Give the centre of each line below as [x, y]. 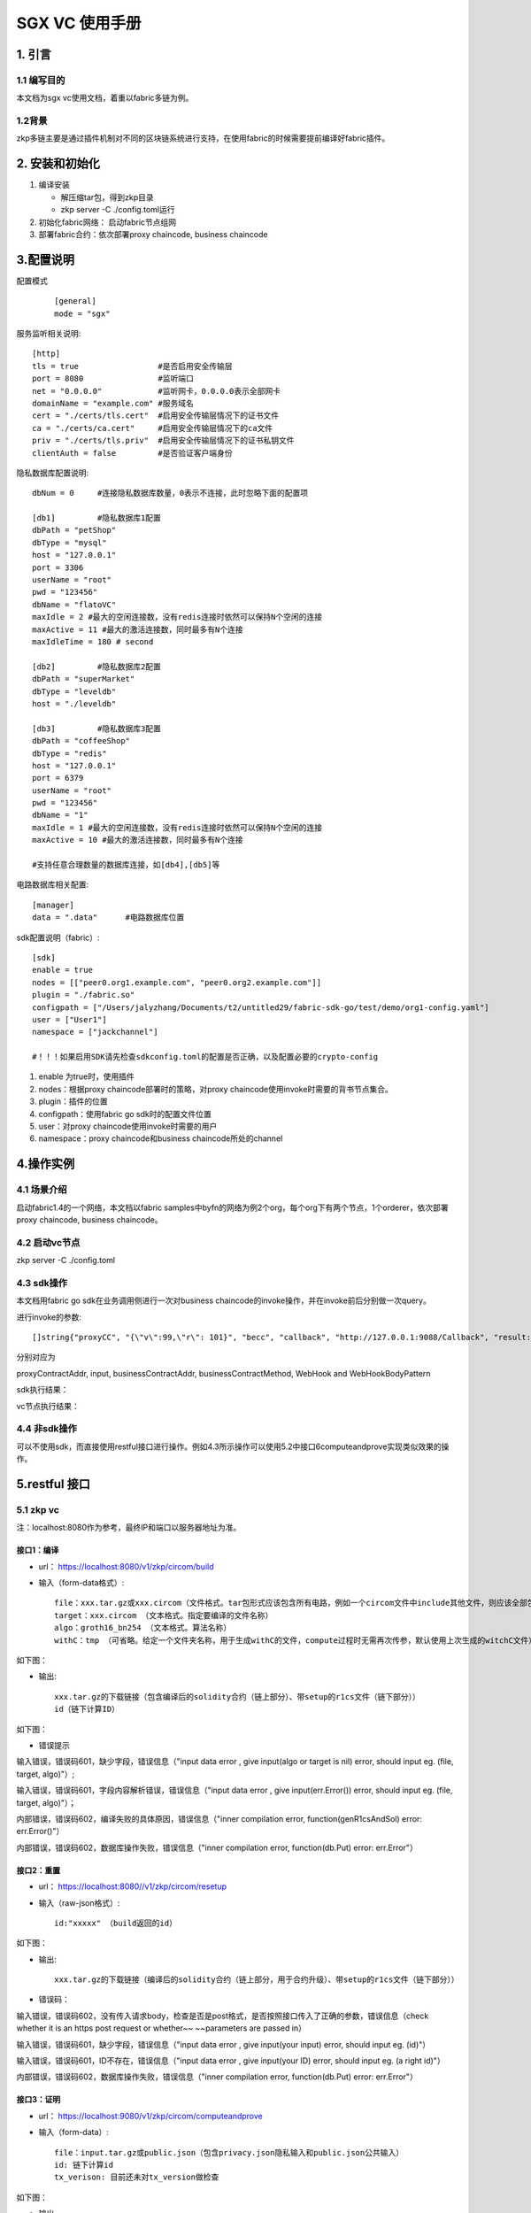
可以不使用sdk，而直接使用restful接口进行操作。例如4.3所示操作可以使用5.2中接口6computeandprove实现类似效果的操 [233, 1446]
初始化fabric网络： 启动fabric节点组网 [108, 222]
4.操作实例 [46, 1164]
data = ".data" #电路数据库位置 [108, 918]
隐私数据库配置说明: [53, 473]
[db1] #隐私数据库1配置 [96, 518]
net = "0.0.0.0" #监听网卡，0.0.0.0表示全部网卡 [157, 391]
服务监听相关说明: [49, 333]
